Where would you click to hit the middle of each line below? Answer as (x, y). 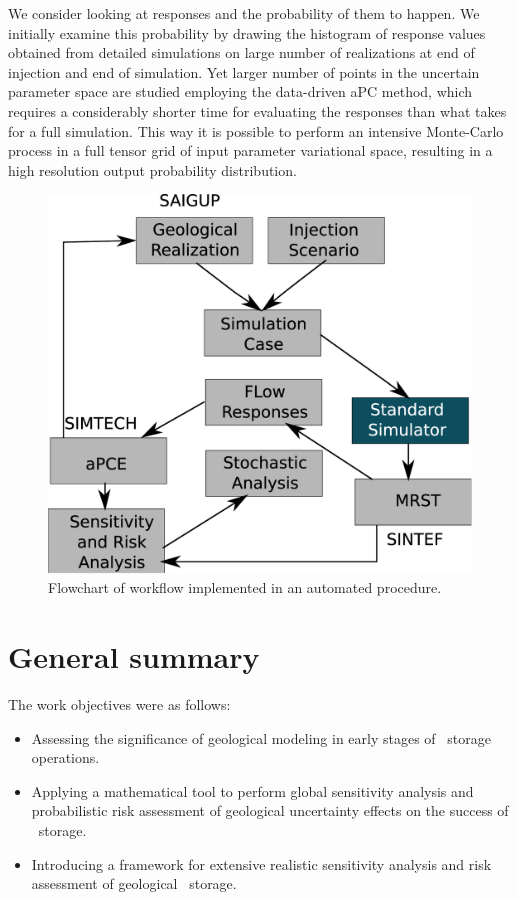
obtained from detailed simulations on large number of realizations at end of (241, 52)
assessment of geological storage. (134, 883)
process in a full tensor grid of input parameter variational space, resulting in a (250, 150)
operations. (65, 757)
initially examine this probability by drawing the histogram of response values (247, 32)
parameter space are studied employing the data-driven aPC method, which (240, 91)
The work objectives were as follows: (119, 703)
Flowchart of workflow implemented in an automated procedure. (245, 587)
